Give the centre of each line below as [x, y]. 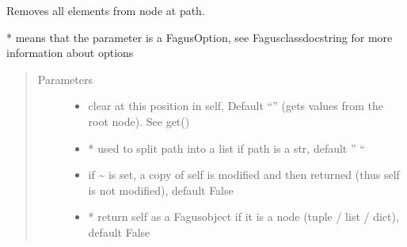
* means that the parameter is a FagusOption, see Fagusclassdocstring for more [200, 37]
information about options [70, 53]
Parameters [65, 79]
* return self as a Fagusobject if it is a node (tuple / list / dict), [243, 217]
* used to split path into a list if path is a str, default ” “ [226, 148]
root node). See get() [139, 121]
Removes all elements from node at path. [106, 10]
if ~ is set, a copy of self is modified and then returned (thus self [244, 175]
